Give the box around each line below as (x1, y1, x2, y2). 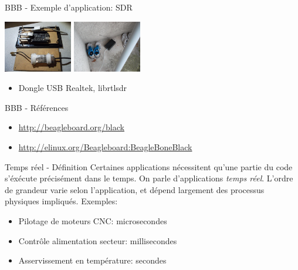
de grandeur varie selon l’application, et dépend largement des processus (5, 183, 265, 195)
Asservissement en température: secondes (18, 254, 167, 266)
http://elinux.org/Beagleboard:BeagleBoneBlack (18, 141, 192, 153)
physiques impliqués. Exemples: (5, 195, 118, 207)
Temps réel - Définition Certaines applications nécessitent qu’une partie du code (5, 160, 293, 173)
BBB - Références (5, 101, 69, 113)
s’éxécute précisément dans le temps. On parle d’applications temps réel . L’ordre (5, 172, 293, 184)
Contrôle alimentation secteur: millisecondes (18, 234, 177, 247)
